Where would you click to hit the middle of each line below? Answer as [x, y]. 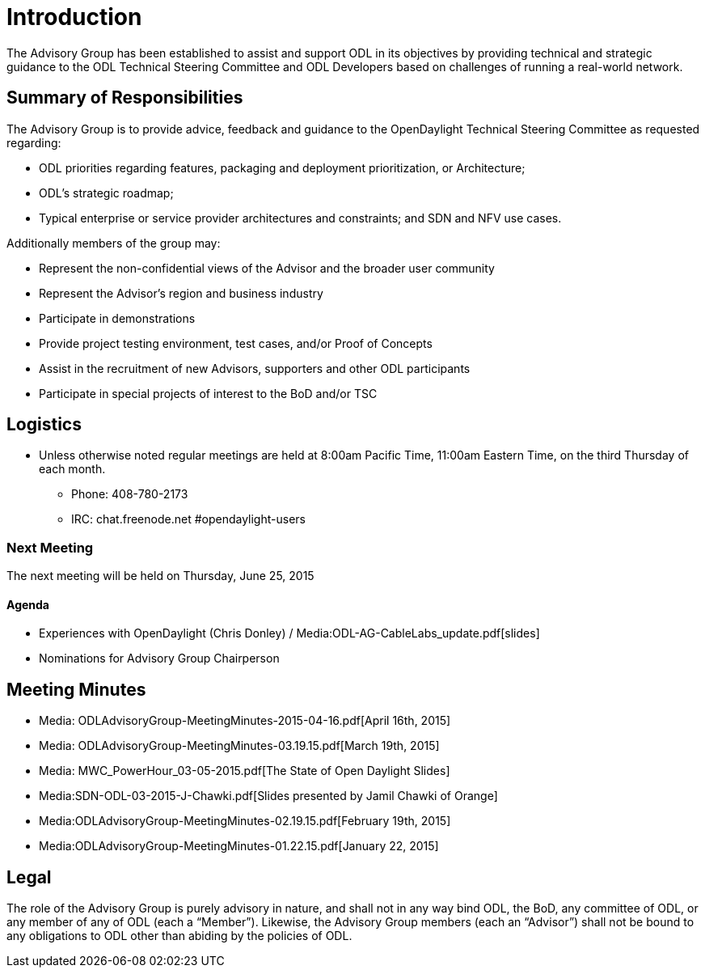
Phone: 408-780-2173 [130, 494]
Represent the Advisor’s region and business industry [181, 293]
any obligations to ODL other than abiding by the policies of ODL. [179, 936]
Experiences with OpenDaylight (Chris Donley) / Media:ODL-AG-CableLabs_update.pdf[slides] [289, 633]
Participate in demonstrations [117, 318]
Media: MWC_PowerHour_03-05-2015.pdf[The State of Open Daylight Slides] [245, 771]
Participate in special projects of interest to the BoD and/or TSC [208, 393]
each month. [72, 469]
